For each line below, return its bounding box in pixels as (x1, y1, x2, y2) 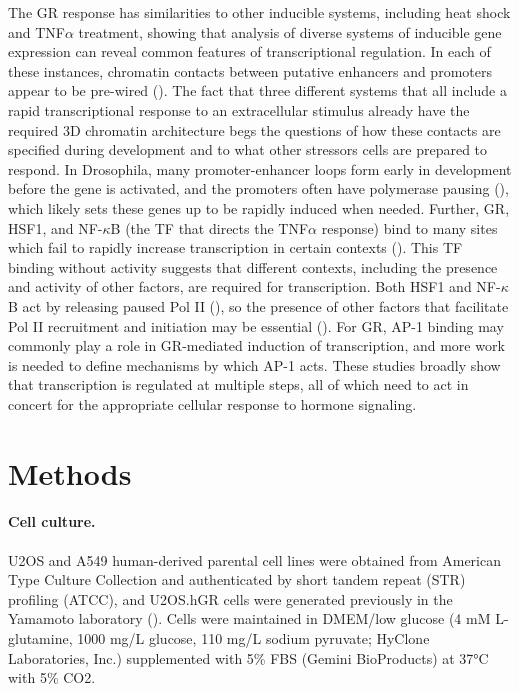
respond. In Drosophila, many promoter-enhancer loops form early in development (8, 158, 512, 179)
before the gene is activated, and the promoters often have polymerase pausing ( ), (8, 178, 509, 199)
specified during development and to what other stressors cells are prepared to (8, 139, 488, 160)
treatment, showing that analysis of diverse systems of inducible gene (78, 21, 502, 42)
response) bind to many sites (321, 217, 498, 238)
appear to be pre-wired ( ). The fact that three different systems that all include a (8, 80, 507, 101)
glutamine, (8, 628, 73, 649)
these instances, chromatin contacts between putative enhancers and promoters (8, 60, 492, 81)
